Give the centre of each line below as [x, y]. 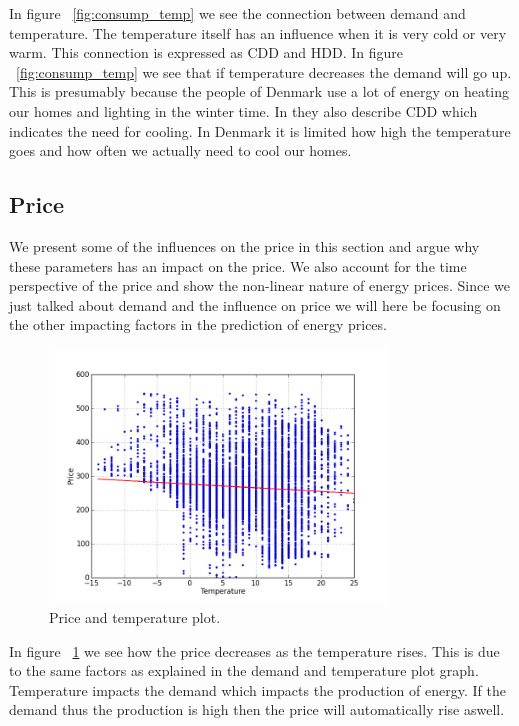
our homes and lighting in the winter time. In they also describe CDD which [243, 110]
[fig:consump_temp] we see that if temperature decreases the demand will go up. [264, 71]
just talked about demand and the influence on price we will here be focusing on [255, 304]
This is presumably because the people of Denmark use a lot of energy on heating [259, 91]
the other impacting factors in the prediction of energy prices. [198, 324]
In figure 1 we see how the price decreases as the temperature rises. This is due [254, 650]
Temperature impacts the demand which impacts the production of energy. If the [257, 689]
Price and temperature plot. [135, 616]
